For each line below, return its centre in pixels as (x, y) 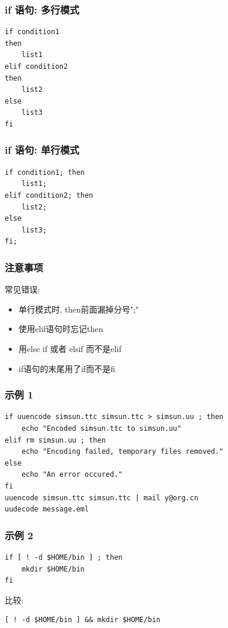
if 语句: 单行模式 (42, 150)
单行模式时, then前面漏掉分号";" (78, 309)
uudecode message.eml (47, 509)
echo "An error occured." (72, 475)
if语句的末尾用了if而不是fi (67, 368)
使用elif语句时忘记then (61, 329)
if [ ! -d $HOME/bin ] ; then (64, 557)
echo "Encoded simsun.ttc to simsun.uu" (101, 428)
